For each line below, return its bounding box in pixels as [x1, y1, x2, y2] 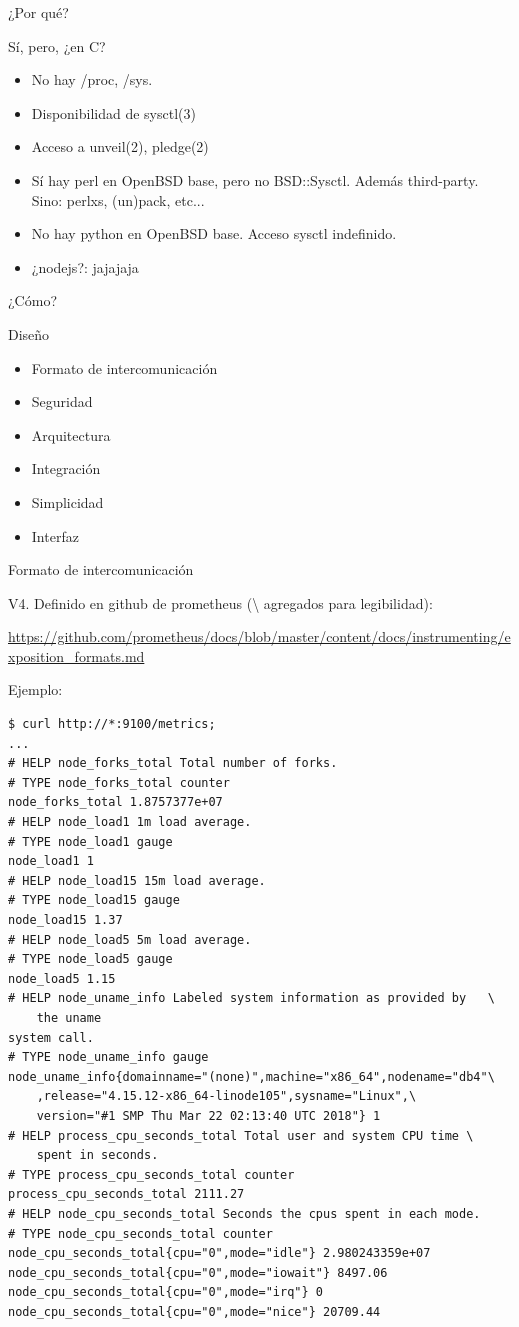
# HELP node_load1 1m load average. [8, 815, 252, 830]
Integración [31, 458, 101, 479]
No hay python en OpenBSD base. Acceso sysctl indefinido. [31, 223, 397, 244]
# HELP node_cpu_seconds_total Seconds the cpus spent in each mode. [8, 1206, 481, 1221]
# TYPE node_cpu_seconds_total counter [8, 1226, 273, 1241]
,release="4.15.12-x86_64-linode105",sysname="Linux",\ [36, 1089, 417, 1104]
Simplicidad [31, 491, 104, 512]
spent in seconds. [36, 1148, 159, 1163]
